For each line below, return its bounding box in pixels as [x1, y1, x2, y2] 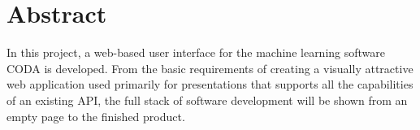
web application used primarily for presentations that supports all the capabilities [6, 76, 414, 93]
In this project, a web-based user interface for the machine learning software [6, 44, 386, 61]
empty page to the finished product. [6, 107, 185, 124]
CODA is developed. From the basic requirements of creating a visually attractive [6, 59, 414, 76]
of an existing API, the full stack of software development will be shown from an [6, 91, 408, 108]
